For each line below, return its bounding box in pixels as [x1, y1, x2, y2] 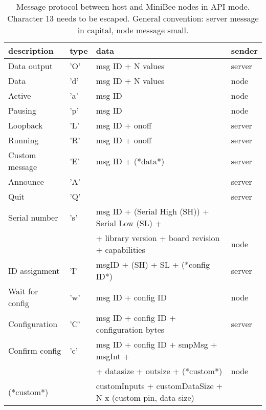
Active [8, 90, 31, 101]
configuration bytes [96, 323, 165, 335]
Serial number [8, 211, 58, 223]
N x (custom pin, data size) [96, 392, 194, 403]
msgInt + [96, 350, 130, 362]
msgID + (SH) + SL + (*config [96, 258, 210, 270]
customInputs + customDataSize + [96, 380, 223, 392]
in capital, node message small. [77, 24, 189, 36]
